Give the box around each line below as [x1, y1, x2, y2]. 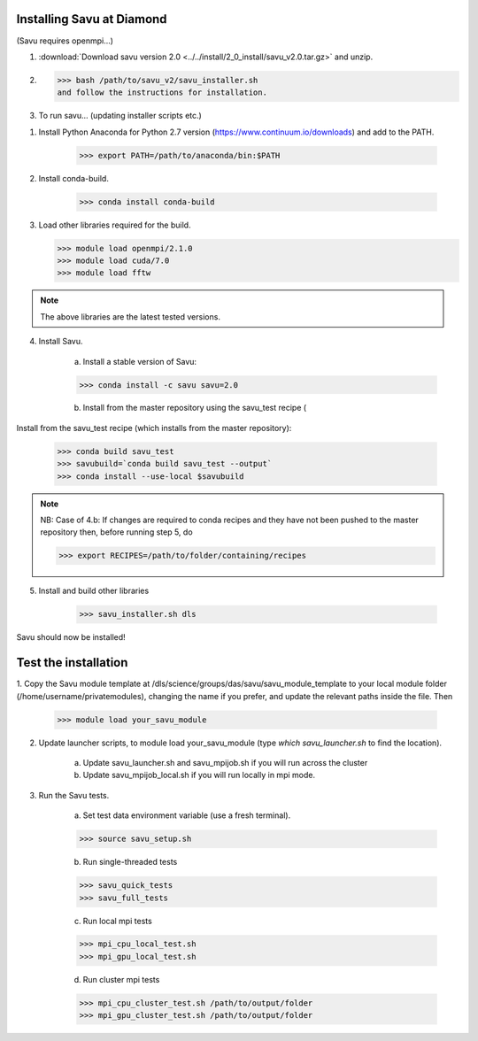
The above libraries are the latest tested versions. [40, 311, 221, 322]
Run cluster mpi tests [82, 974, 160, 984]
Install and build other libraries [38, 585, 150, 597]
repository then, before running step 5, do [40, 527, 194, 537]
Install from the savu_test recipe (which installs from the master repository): [16, 422, 292, 433]
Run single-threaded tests [82, 857, 178, 867]
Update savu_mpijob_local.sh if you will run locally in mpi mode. [82, 770, 316, 781]
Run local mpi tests [82, 915, 152, 926]
